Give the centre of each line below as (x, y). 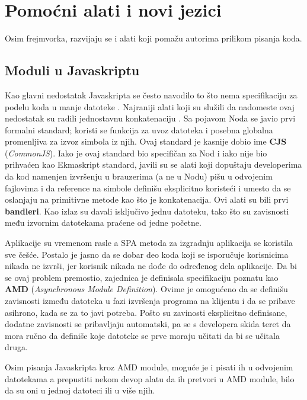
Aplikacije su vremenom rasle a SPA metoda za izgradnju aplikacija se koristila (149, 243)
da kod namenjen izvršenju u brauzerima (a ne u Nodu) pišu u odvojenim (139, 176)
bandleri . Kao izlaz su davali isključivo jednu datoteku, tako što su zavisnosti (147, 211)
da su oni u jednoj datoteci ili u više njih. (80, 390)
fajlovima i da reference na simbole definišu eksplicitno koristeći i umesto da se (148, 188)
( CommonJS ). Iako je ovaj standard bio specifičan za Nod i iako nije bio (136, 153)
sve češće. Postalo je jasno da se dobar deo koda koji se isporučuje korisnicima (147, 254)
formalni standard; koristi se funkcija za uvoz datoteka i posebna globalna (139, 129)
